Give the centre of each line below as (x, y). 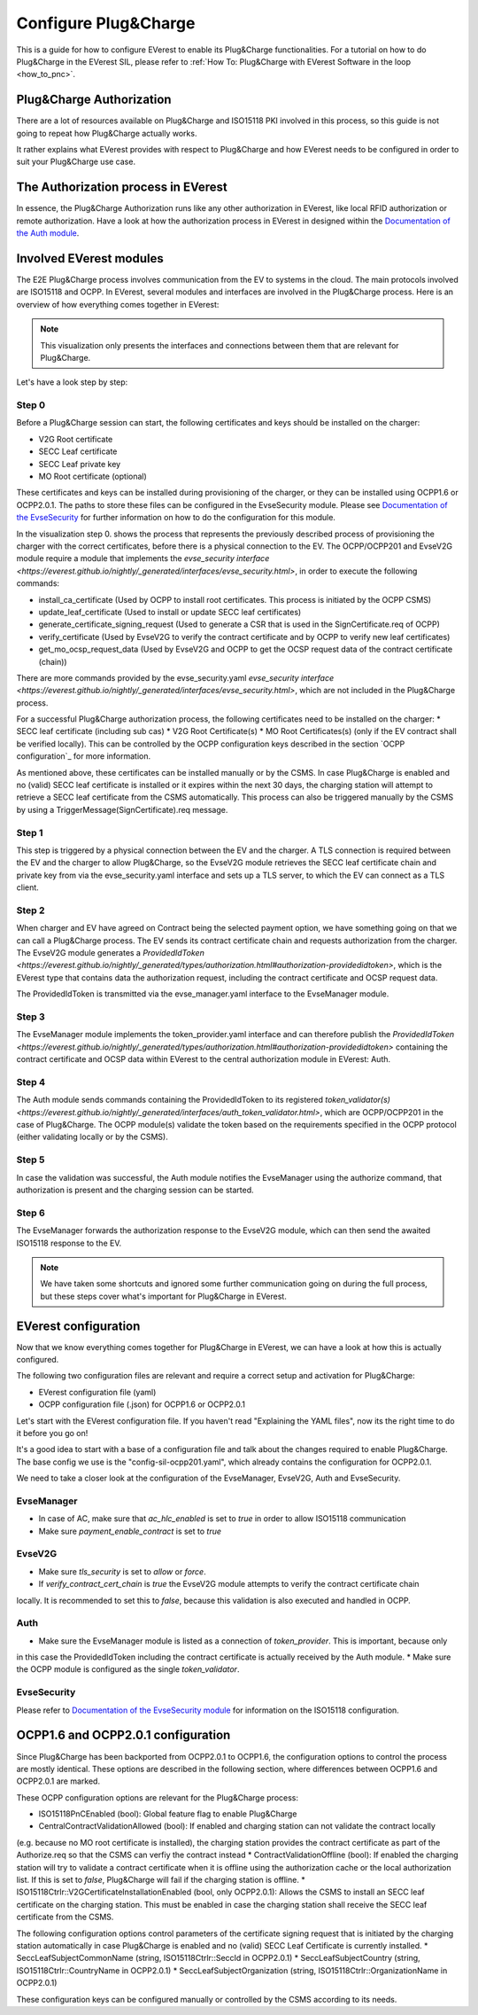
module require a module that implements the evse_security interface (143, 558)
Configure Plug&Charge (106, 23)
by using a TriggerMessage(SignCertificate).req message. (122, 809)
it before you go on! (52, 1433)
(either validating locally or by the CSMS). (92, 1137)
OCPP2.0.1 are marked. (58, 1781)
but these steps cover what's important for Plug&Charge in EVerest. (163, 1296)
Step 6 (31, 1213)
